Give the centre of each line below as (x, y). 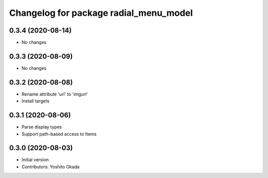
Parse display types (42, 127)
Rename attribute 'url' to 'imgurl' (55, 94)
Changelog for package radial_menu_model (101, 13)
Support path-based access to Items (59, 134)
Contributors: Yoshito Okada (50, 167)
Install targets (35, 101)
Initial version (35, 160)
